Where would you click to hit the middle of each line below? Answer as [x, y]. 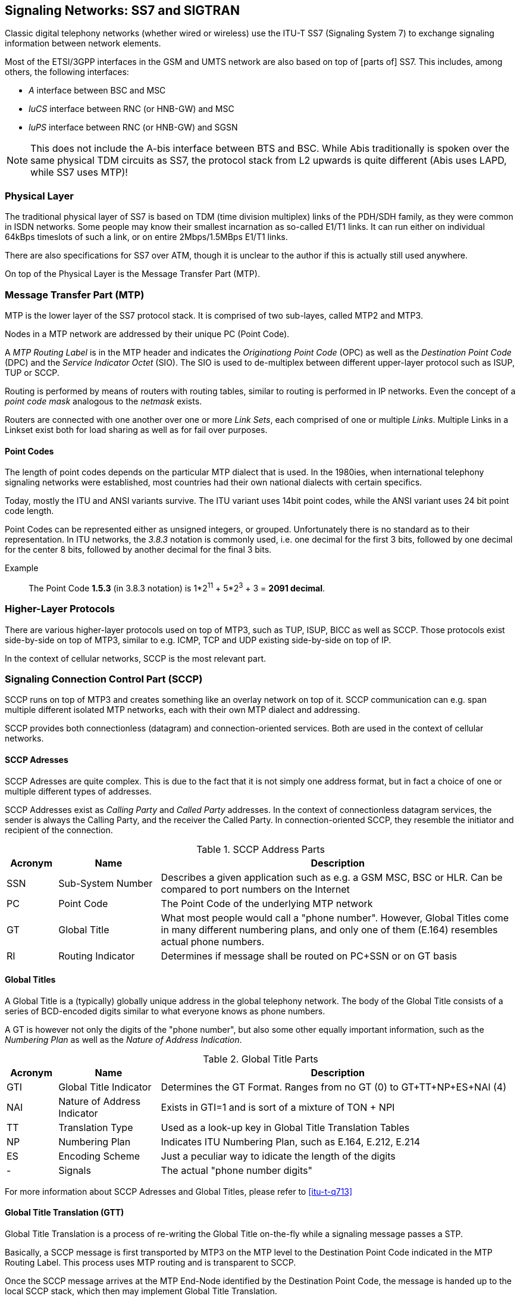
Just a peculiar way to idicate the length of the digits [278, 1156]
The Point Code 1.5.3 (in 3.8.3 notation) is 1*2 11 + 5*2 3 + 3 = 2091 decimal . [177, 587]
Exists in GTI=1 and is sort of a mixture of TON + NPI [278, 1107]
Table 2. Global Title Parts [261, 1059]
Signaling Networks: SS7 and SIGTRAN [122, 10]
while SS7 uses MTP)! [79, 172]
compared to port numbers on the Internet [255, 889]
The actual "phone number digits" [236, 1170]
